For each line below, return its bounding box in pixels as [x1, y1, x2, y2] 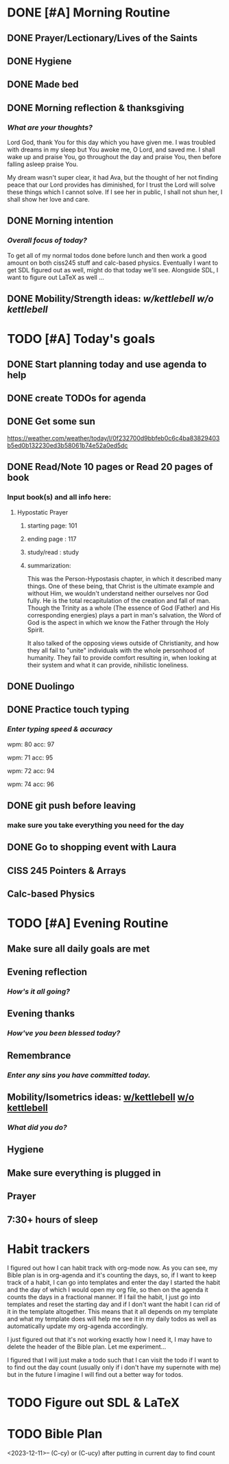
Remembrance [7, 1050, 71, 1061]
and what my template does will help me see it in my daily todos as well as [7, 1315, 217, 1323]
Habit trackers [7, 1241, 91, 1257]
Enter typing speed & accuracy [7, 724, 113, 734]
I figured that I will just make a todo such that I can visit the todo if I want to [7, 1356, 219, 1365]
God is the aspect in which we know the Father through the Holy [27, 618, 209, 626]
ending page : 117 [27, 534, 77, 543]
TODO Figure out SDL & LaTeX [7, 1395, 180, 1410]
